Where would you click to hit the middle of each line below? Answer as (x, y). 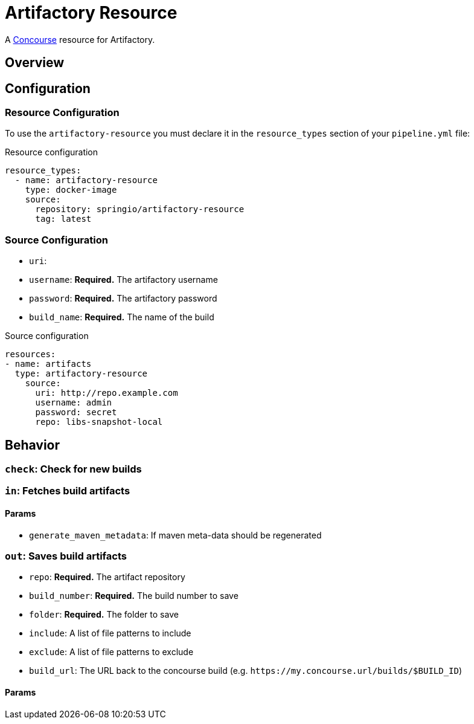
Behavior (33, 445)
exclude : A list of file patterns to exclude (111, 652)
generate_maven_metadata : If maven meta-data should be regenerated (175, 535)
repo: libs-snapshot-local (99, 422)
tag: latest (63, 219)
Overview (35, 63)
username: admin (74, 403)
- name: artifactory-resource (86, 180)
